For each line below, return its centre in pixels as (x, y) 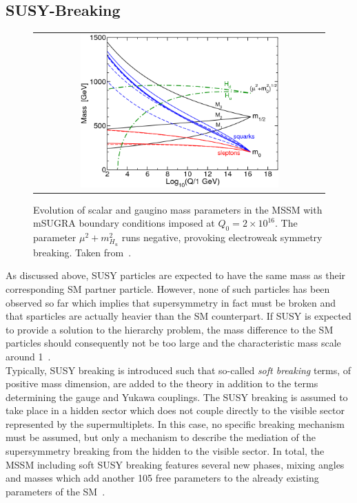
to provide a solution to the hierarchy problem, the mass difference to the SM (170, 329)
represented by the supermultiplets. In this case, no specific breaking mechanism (175, 423)
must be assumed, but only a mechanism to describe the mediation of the (161, 437)
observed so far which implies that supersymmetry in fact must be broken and (171, 302)
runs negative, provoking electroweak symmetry (222, 237)
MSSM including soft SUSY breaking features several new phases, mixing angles (175, 464)
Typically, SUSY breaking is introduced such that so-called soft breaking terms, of (178, 370)
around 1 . (28, 356)
